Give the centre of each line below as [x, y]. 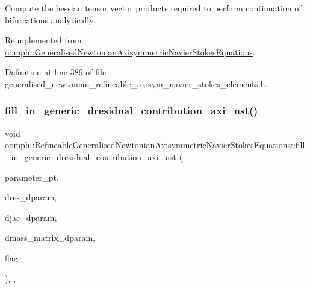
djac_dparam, [31, 217]
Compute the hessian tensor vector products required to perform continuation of [153, 8]
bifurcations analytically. [50, 20]
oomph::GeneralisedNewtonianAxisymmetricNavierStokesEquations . [130, 51]
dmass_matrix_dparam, [50, 238]
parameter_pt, [32, 177]
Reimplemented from [43, 40]
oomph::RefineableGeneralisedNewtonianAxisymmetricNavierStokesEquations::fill [155, 145]
